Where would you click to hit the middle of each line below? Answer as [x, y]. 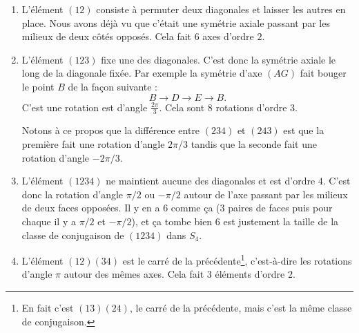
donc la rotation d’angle [72, 194]
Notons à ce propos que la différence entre [111, 130]
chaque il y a [49, 221]
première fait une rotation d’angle [93, 143]
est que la [304, 130]
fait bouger [323, 73]
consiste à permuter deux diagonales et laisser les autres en [221, 9]
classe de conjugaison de [73, 235]
